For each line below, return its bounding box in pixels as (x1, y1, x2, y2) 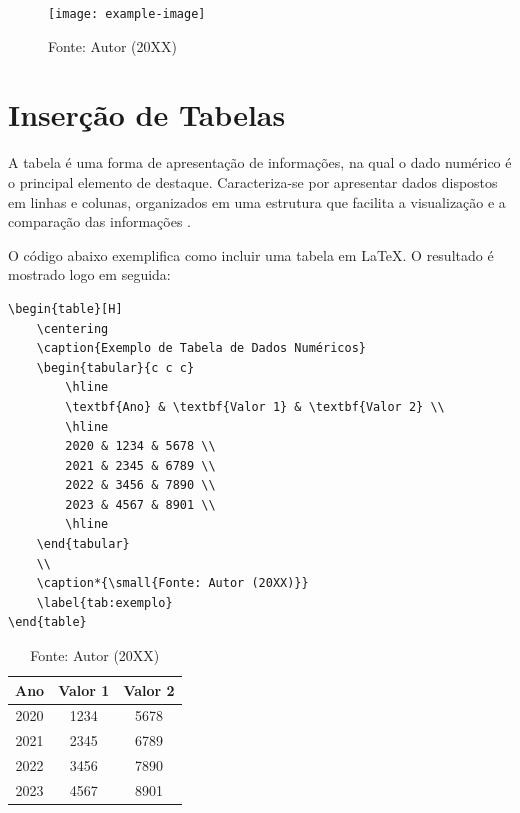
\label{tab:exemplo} (36, 595, 173, 610)
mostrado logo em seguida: (8, 264, 171, 285)
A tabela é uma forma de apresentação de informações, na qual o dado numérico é (8, 152, 512, 173)
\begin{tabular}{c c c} (36, 360, 195, 375)
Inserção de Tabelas (8, 94, 286, 135)
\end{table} (8, 615, 87, 630)
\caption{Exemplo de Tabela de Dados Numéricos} (36, 341, 366, 356)
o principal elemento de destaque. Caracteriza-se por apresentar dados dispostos (8, 171, 498, 192)
